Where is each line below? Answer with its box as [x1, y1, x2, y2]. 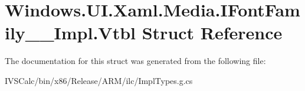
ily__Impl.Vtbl [5, 21, 136, 45]
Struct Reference [142, 21, 283, 45]
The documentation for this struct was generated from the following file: [5, 55, 266, 67]
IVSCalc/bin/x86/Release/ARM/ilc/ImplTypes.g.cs [5, 74, 193, 86]
